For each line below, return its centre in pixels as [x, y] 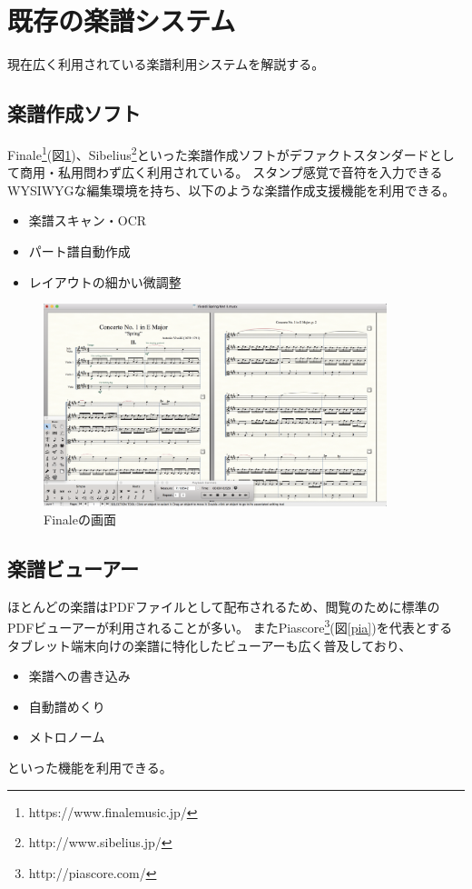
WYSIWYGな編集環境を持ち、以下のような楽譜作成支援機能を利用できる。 [231, 190]
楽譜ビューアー [73, 568]
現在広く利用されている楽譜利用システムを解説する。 [166, 64]
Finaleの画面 [80, 519]
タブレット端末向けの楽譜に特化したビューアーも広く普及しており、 [210, 645]
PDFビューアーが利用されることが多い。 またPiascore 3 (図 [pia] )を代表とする [230, 626]
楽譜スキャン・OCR [88, 220]
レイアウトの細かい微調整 [105, 281]
